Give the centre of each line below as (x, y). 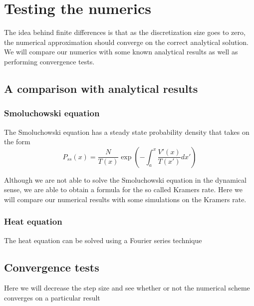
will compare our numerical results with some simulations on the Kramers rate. (125, 199)
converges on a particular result (52, 298)
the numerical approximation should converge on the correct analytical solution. (126, 42)
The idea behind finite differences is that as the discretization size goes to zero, (125, 32)
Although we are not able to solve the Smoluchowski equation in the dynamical (125, 179)
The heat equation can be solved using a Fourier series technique (103, 240)
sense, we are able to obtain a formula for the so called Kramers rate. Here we (124, 189)
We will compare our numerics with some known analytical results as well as (121, 52)
